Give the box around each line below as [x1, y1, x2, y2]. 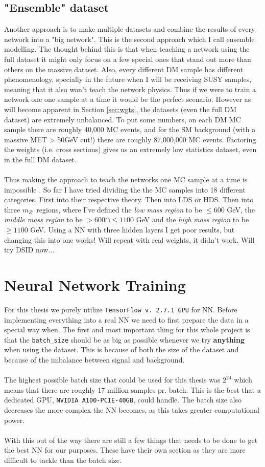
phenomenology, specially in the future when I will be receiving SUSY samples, [4, 74, 252, 84]
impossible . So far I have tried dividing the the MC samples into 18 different [4, 184, 246, 195]
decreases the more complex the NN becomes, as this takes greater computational [4, 405, 259, 415]
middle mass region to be [4, 214, 83, 225]
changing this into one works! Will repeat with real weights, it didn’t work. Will [4, 234, 255, 245]
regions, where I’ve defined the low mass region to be [36, 204, 202, 215]
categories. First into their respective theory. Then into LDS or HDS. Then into [4, 194, 254, 205]
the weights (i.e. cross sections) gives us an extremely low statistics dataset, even [4, 144, 257, 155]
